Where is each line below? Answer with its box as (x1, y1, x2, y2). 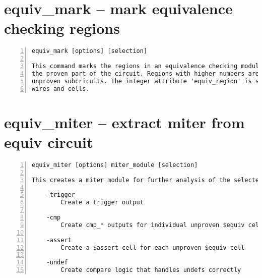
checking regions (4, 18, 120, 38)
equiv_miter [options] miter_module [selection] (32, 161, 198, 169)
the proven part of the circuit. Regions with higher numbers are (32, 70, 259, 77)
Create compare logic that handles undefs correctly (60, 266, 241, 274)
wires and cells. (32, 85, 90, 92)
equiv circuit (4, 131, 93, 152)
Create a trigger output (60, 199, 144, 206)
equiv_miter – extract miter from (4, 112, 245, 132)
